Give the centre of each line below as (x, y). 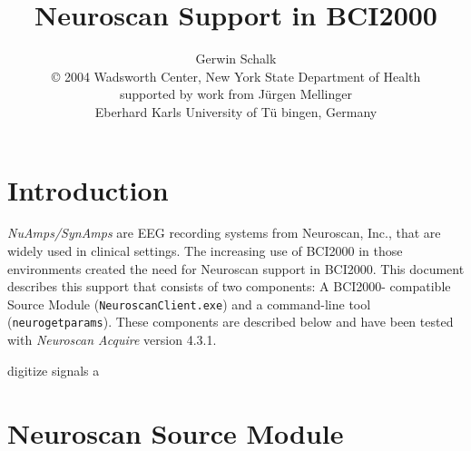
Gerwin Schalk (236, 59)
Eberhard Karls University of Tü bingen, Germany (236, 111)
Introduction (88, 189)
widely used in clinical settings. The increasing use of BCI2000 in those (205, 251)
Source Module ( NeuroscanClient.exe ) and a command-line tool (189, 304)
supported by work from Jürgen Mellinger (235, 94)
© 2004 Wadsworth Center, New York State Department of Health (236, 76)
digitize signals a (54, 370)
